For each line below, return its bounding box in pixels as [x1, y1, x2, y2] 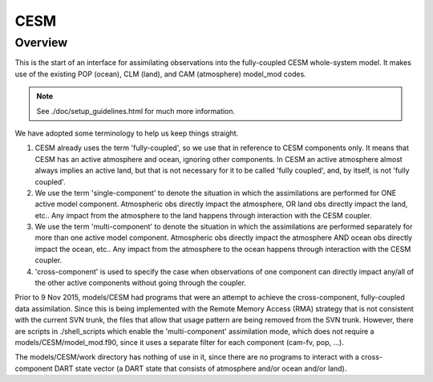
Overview [14, 35, 68, 50]
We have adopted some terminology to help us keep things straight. [14, 128, 239, 138]
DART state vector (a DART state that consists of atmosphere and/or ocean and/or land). [54, 364, 347, 373]
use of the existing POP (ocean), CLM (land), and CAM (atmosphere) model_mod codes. [14, 69, 306, 79]
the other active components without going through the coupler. [34, 278, 246, 288]
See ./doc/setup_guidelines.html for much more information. [36, 106, 236, 116]
